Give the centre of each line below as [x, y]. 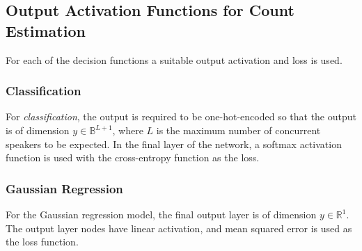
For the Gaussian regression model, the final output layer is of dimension [161, 214]
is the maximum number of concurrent [238, 130]
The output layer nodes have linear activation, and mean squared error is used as [179, 228]
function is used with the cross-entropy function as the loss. [133, 157]
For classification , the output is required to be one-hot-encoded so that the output [181, 116]
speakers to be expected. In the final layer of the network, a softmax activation [174, 144]
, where [128, 130]
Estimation [46, 30]
